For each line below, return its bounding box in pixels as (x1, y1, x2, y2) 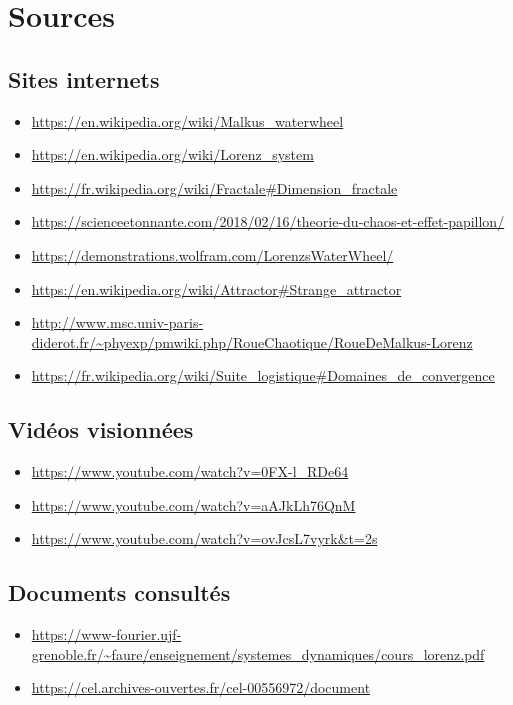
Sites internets (8, 63, 160, 94)
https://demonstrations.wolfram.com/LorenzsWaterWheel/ (31, 244, 394, 265)
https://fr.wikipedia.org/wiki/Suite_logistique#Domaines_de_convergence (31, 365, 495, 386)
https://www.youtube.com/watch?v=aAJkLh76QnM (31, 494, 356, 515)
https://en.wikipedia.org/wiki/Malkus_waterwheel (31, 110, 344, 131)
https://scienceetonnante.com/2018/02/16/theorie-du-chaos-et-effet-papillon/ (31, 211, 505, 232)
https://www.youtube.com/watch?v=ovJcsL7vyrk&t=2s (31, 528, 378, 549)
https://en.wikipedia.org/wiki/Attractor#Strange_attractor (31, 278, 402, 299)
